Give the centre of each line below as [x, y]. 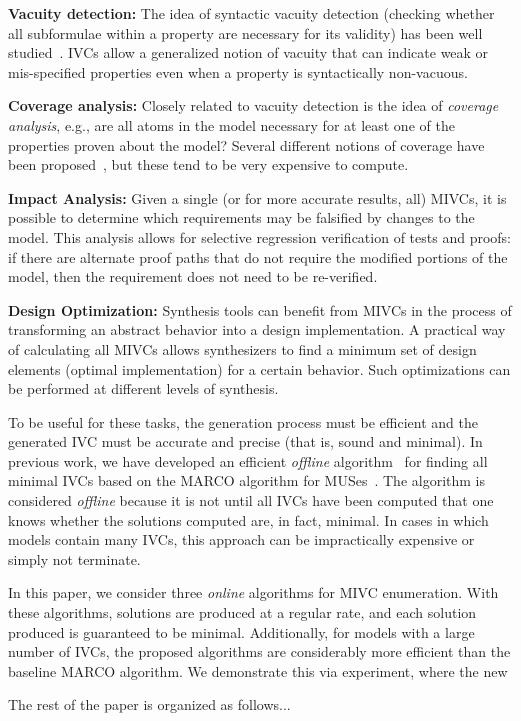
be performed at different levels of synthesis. [143, 388]
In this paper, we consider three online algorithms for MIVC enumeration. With [253, 592]
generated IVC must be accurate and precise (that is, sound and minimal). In [245, 441]
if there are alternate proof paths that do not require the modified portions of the [258, 256]
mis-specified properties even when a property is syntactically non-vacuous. [238, 71]
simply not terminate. [74, 558]
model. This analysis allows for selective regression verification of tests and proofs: [259, 236]
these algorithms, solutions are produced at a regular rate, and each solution [242, 612]
